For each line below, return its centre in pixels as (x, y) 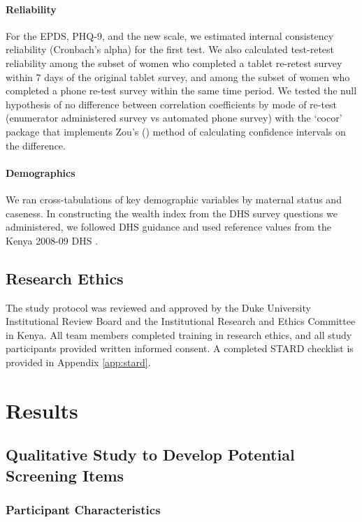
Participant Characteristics (83, 509)
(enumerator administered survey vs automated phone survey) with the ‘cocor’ (174, 118)
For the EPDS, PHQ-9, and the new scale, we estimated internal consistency (170, 35)
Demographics (41, 172)
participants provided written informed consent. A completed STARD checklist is (180, 348)
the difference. (36, 145)
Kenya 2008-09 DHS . (52, 240)
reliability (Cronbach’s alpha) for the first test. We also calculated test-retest (170, 49)
